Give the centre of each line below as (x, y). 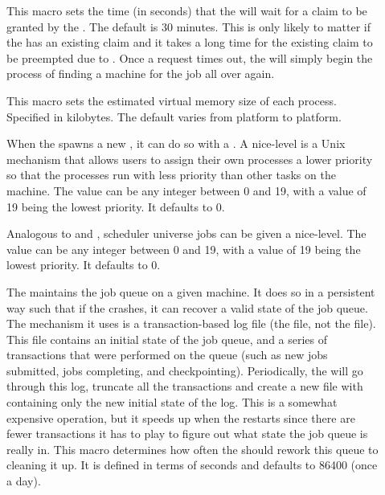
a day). (24, 481)
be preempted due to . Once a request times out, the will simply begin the (190, 57)
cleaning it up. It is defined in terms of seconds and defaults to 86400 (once (192, 465)
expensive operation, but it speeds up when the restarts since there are (181, 417)
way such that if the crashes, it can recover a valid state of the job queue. (187, 307)
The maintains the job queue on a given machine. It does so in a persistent (191, 291)
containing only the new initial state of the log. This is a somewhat (172, 402)
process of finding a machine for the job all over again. (141, 74)
